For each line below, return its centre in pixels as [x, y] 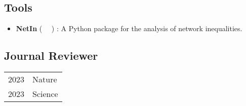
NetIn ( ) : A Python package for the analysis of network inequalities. [129, 28]
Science [45, 94]
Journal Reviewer [51, 56]
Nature [45, 79]
